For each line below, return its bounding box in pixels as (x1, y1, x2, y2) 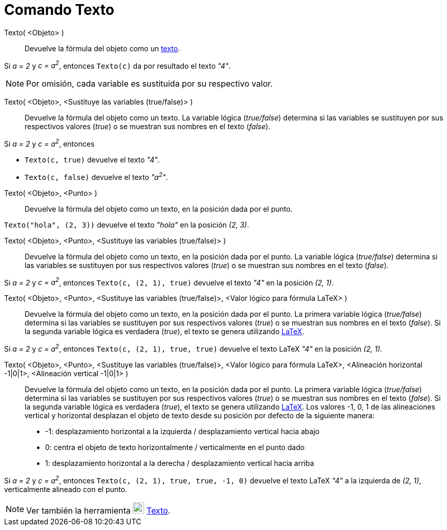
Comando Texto (4, 1, 114, 18)
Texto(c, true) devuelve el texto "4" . (25, 155, 160, 165)
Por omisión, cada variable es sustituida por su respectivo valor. (26, 78, 273, 89)
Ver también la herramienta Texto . (26, 505, 171, 516)
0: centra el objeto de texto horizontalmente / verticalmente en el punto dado (45, 443, 305, 452)
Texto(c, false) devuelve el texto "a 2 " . (25, 171, 168, 181)
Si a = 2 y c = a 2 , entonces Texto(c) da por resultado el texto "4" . (4, 59, 231, 70)
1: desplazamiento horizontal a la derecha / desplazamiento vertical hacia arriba (45, 459, 314, 468)
